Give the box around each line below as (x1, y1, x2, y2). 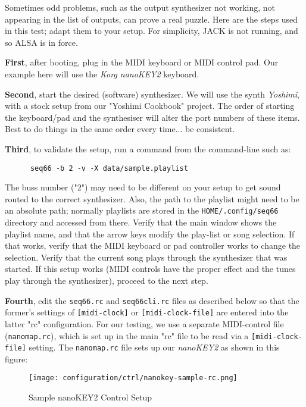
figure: (5, 352, 28, 365)
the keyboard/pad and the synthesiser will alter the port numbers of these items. (5, 111, 300, 123)
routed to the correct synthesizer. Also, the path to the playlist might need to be (5, 192, 299, 205)
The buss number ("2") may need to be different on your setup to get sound (5, 181, 281, 193)
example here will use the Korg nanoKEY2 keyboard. (5, 67, 199, 80)
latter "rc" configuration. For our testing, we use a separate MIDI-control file (5, 317, 284, 330)
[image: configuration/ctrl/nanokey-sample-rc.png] (29, 374, 238, 383)
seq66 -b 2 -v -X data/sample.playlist (30, 164, 188, 173)
